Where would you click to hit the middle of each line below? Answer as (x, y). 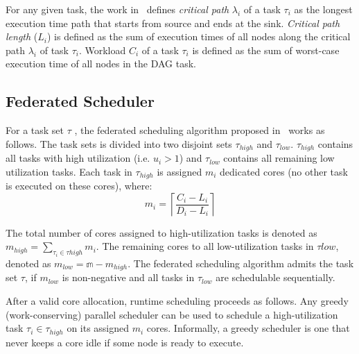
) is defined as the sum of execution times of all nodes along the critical (199, 36)
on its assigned (98, 328)
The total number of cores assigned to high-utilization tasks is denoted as (161, 232)
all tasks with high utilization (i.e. (78, 158)
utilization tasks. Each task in (69, 171)
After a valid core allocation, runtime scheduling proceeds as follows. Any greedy (177, 300)
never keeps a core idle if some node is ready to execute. (125, 342)
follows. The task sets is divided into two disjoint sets (119, 143)
